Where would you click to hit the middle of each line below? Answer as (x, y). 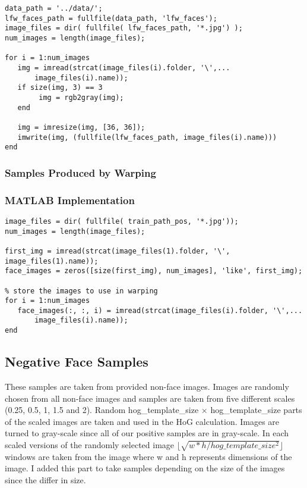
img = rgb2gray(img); (81, 97)
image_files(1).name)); (52, 261)
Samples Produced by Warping (80, 172)
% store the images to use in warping (81, 291)
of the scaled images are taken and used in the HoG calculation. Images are (142, 421)
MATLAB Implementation (70, 200)
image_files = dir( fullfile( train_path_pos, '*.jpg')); (122, 221)
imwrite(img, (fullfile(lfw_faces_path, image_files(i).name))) (147, 137)
